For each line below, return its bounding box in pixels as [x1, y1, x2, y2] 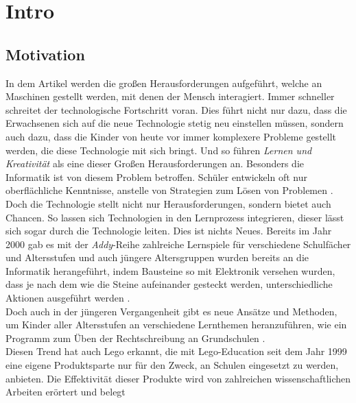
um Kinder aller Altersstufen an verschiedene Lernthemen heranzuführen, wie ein [5, 317, 347, 332]
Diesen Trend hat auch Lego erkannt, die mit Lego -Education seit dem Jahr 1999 [5, 344, 347, 358]
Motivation [5, 43, 85, 64]
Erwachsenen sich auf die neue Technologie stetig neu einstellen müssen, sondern [5, 116, 344, 130]
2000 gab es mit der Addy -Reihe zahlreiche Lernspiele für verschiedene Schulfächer [5, 236, 351, 251]
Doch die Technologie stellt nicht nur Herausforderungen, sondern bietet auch [5, 196, 331, 210]
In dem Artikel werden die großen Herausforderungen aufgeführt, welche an [5, 75, 322, 90]
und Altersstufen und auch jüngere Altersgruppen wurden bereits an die [5, 250, 309, 265]
